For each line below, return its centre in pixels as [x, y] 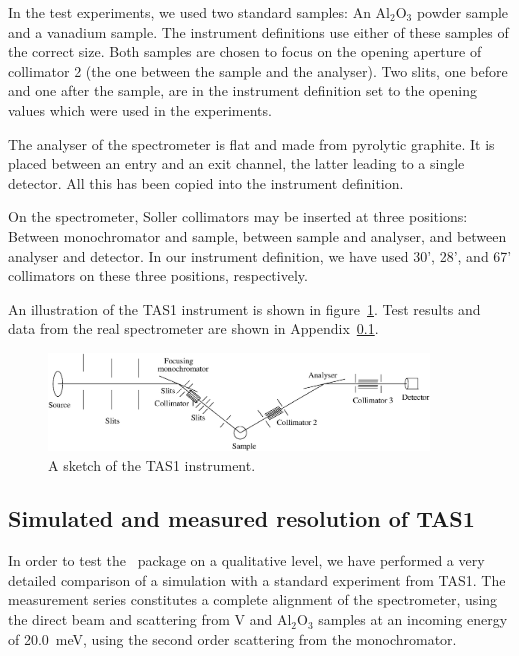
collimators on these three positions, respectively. [158, 275]
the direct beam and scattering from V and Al [150, 619]
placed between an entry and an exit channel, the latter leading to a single [236, 163]
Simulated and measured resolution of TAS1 [241, 518]
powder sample [462, 12]
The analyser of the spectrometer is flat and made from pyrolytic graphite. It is [251, 143]
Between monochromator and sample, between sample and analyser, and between [257, 235]
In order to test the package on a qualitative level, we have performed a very [246, 560]
